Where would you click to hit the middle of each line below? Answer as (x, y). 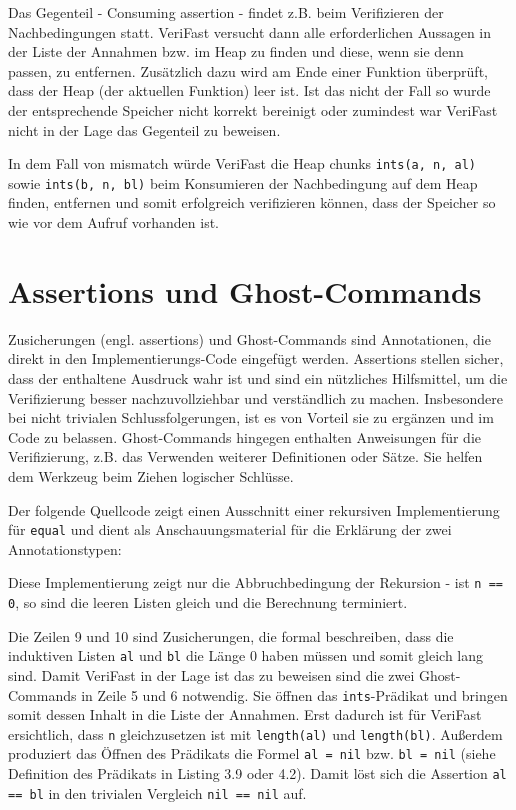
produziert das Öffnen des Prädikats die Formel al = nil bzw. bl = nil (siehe (252, 753)
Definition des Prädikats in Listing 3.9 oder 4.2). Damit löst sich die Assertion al (257, 773)
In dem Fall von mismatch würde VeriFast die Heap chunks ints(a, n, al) (242, 163)
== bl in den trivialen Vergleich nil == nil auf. (157, 792)
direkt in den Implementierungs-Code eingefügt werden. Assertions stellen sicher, (256, 358)
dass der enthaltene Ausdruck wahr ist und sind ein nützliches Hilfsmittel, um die (258, 377)
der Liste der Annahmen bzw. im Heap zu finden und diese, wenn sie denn (236, 51)
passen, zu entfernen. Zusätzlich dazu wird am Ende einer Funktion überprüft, (248, 70)
